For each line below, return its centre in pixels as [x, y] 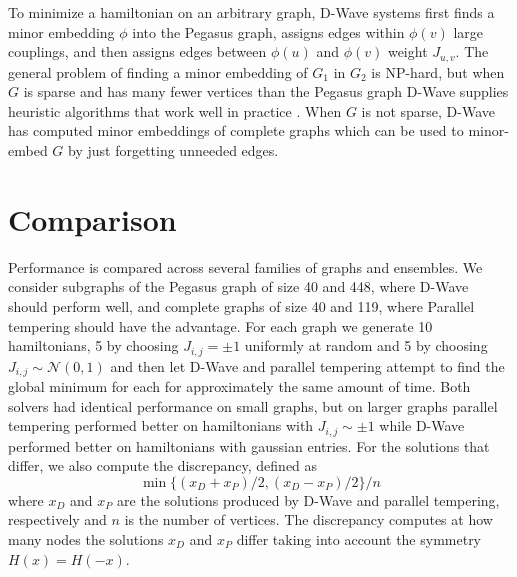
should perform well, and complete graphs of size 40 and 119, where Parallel [241, 305]
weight [407, 51]
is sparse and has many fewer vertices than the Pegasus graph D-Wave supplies [266, 91]
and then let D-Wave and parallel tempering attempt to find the [307, 365]
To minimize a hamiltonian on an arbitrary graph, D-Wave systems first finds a [251, 12]
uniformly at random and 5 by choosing [366, 345]
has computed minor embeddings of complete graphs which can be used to [236, 130]
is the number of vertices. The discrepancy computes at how [308, 519]
